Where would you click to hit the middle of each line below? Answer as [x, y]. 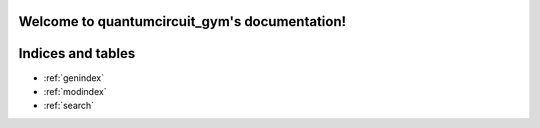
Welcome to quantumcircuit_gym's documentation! [182, 21]
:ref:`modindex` [75, 91]
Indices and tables [77, 53]
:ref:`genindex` [74, 77]
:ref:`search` [69, 106]
